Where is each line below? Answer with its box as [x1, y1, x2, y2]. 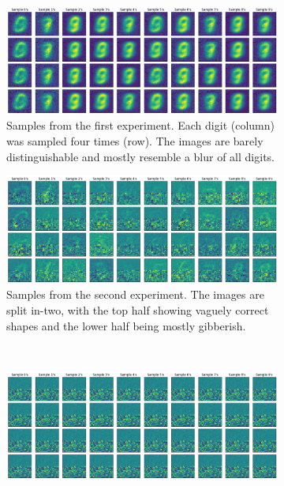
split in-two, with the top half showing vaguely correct [6, 302, 269, 318]
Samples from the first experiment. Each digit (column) [6, 117, 275, 134]
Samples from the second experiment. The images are [6, 286, 264, 303]
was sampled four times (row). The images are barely [6, 132, 263, 149]
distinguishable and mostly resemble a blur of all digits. [6, 148, 275, 164]
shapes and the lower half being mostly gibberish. [6, 317, 246, 333]
